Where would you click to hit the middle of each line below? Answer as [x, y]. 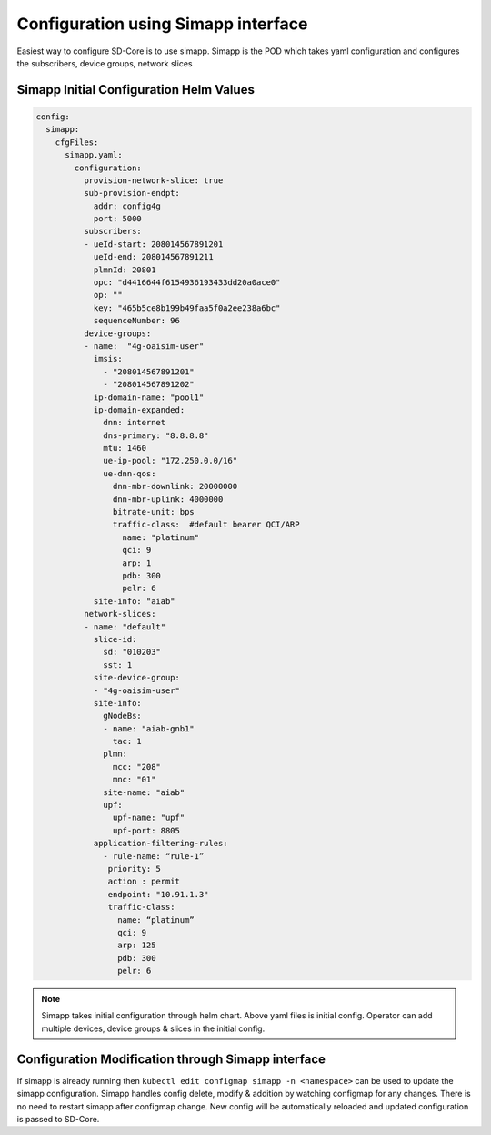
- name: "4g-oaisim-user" [144, 346]
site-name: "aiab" [144, 792]
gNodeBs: [123, 716]
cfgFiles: [77, 142]
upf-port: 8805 [146, 830]
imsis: [108, 359]
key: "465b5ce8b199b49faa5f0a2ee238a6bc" [187, 308]
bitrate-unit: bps [153, 512]
